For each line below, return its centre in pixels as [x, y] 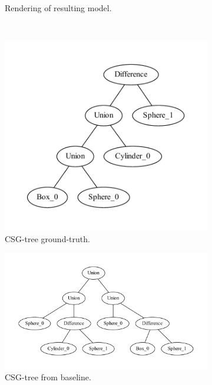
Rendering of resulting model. [58, 8]
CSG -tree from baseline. [48, 377]
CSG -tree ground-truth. [47, 238]
